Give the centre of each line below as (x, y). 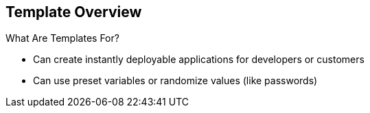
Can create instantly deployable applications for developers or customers (199, 60)
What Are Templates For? (62, 38)
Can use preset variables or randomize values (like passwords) (175, 81)
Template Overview (74, 12)
